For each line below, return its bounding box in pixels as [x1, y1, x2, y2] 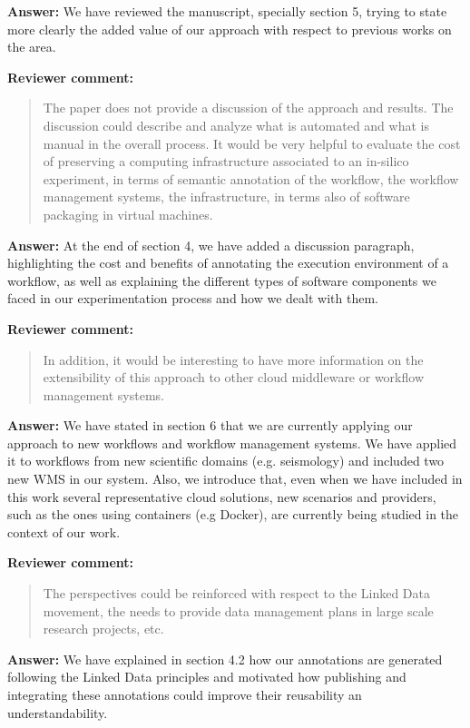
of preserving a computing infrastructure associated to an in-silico [43, 152, 409, 171]
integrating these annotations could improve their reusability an [7, 685, 362, 703]
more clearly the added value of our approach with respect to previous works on [7, 19, 452, 38]
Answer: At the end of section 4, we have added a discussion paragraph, [7, 235, 415, 254]
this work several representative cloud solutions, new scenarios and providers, [7, 487, 436, 506]
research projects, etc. [43, 619, 164, 638]
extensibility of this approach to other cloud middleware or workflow [43, 368, 424, 387]
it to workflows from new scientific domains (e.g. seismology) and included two [7, 451, 445, 470]
